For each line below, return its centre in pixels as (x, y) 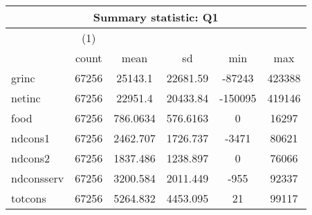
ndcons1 (31, 138)
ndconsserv (38, 178)
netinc (26, 98)
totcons (29, 198)
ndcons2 (31, 158)
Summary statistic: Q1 (156, 17)
